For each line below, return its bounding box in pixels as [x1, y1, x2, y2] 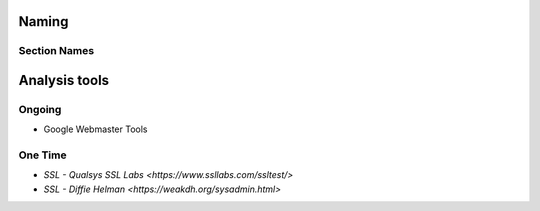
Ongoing [18, 102, 62, 116]
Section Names [18, 44, 95, 58]
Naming [18, 13, 69, 30]
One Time [18, 148, 67, 162]
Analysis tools [18, 72, 110, 89]
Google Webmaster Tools [43, 123, 148, 135]
